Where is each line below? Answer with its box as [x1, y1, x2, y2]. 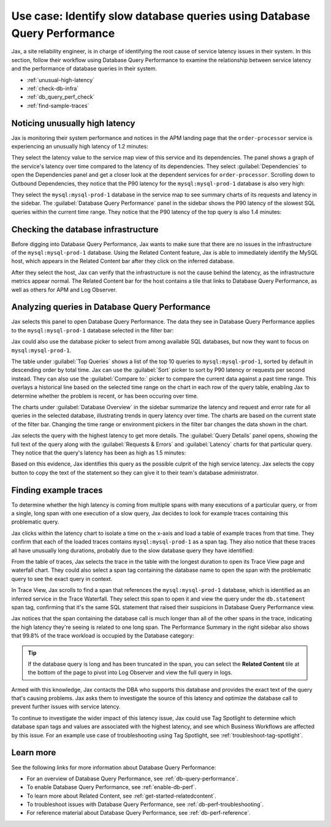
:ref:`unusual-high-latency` [26, 76, 95, 83]
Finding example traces [11, 485, 104, 495]
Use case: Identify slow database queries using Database [11, 9, 311, 23]
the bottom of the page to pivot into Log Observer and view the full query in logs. [28, 669, 233, 676]
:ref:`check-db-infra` [26, 85, 79, 92]
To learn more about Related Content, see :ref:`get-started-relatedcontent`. [26, 792, 217, 799]
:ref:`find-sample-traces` [26, 102, 89, 109]
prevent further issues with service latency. [11, 703, 121, 710]
